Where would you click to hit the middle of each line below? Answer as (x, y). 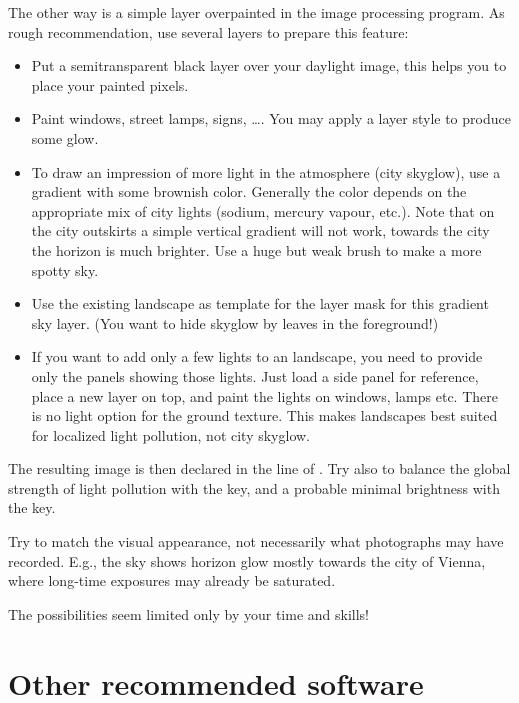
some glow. (65, 137)
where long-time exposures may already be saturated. (172, 580)
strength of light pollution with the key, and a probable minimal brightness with (254, 487)
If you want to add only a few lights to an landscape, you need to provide (257, 356)
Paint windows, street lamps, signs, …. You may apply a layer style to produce (271, 118)
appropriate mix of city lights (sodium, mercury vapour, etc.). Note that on (263, 210)
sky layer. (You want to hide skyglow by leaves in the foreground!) (235, 322)
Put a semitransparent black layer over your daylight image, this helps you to (269, 65)
